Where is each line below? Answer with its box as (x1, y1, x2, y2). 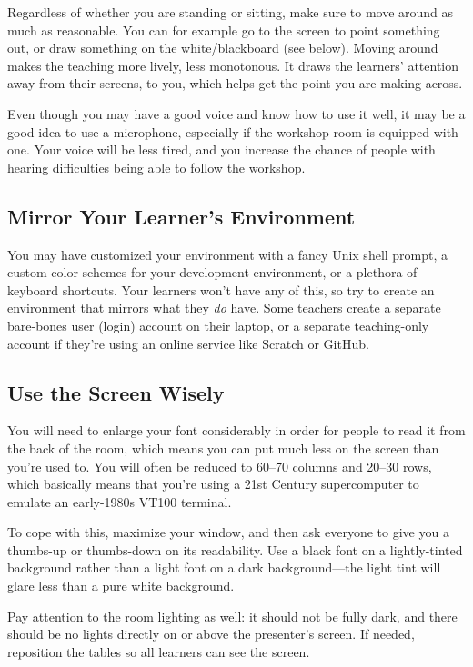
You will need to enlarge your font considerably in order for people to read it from (7, 421, 466, 440)
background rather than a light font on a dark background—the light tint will (7, 558, 441, 577)
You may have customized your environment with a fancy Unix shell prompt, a (7, 244, 448, 264)
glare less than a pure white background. (7, 576, 235, 595)
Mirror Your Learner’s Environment (7, 202, 356, 230)
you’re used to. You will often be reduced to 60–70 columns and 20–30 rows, (7, 456, 432, 475)
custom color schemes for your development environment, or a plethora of (7, 263, 418, 282)
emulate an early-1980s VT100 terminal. (7, 492, 232, 511)
